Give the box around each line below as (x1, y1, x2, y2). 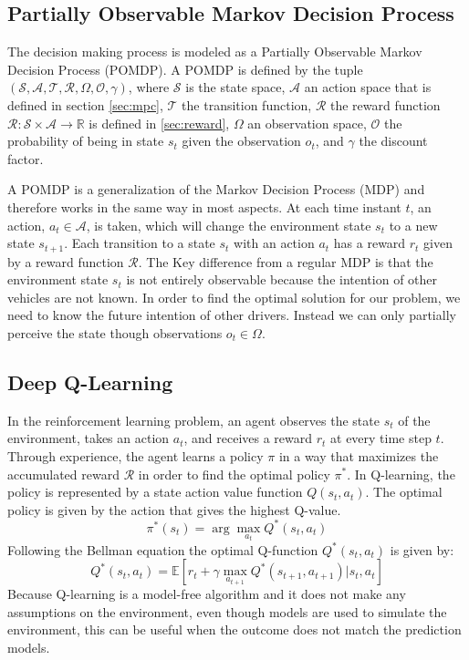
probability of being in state (7, 131, 164, 150)
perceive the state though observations (7, 323, 223, 342)
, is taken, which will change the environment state (86, 215, 371, 234)
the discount (359, 131, 428, 150)
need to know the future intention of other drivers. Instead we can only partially (7, 305, 456, 325)
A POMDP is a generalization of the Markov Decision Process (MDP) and (7, 180, 425, 199)
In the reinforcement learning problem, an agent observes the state (7, 410, 380, 429)
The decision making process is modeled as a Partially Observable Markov (7, 42, 422, 61)
